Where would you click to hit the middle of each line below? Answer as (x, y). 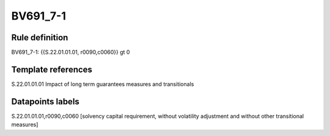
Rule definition (40, 38)
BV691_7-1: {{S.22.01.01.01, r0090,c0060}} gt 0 (71, 52)
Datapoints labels (45, 102)
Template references (52, 69)
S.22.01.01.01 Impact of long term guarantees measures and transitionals (103, 84)
